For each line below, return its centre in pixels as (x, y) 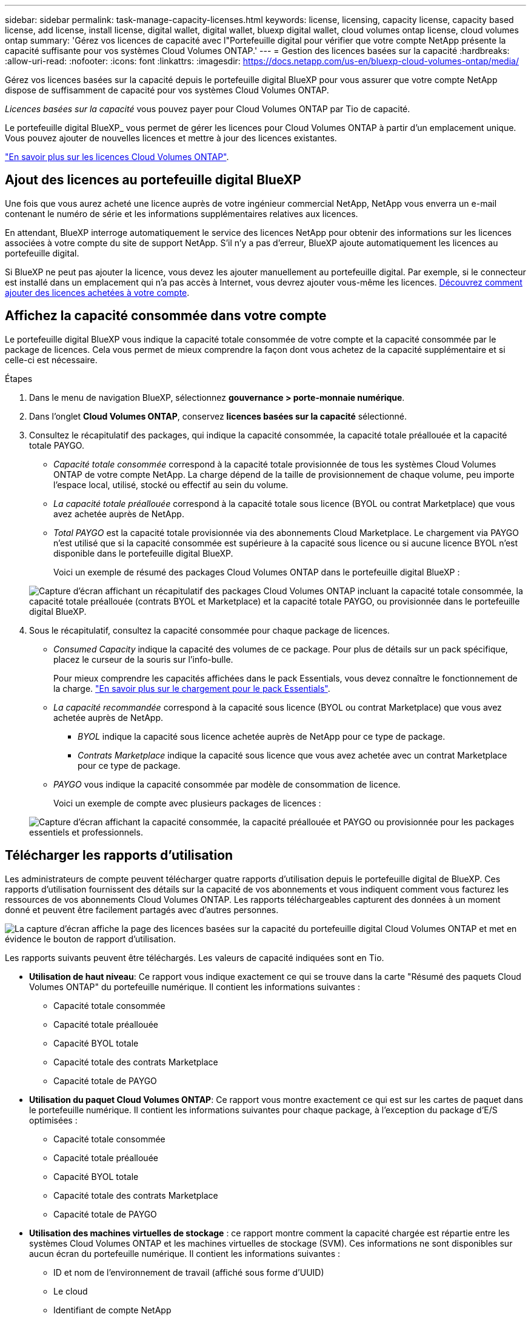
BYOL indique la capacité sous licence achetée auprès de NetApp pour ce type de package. (262, 736)
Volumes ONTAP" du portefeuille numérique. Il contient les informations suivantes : (195, 987)
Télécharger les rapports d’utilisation (119, 856)
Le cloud (71, 1291)
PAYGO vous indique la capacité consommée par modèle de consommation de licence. (227, 784)
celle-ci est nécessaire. (51, 360)
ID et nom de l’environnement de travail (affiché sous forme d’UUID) (189, 1272)
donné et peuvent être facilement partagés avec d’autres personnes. (142, 910)
